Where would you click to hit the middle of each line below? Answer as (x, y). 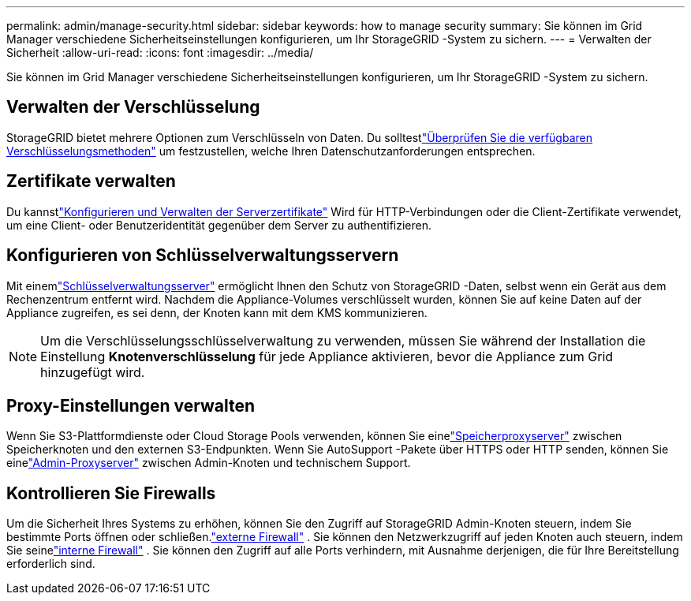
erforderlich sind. (51, 564)
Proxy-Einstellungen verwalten (131, 405)
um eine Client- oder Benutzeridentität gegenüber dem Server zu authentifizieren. (219, 225)
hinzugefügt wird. (93, 372)
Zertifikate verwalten (91, 181)
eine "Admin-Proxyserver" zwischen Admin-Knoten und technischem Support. (209, 463)
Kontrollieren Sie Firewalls (111, 493)
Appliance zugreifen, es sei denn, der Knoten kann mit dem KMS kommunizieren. (217, 312)
